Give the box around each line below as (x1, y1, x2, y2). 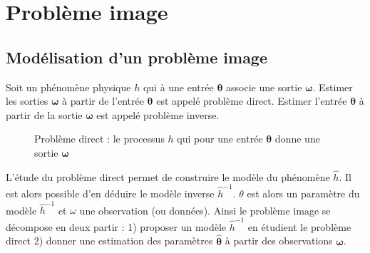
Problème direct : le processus (34, 131, 165, 146)
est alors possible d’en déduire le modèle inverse (6, 186, 215, 201)
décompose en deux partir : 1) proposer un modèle (6, 219, 227, 234)
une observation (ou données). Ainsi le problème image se (79, 202, 331, 217)
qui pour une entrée (177, 131, 263, 146)
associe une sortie (225, 79, 302, 94)
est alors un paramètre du (247, 186, 360, 201)
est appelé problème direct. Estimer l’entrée (156, 93, 347, 108)
